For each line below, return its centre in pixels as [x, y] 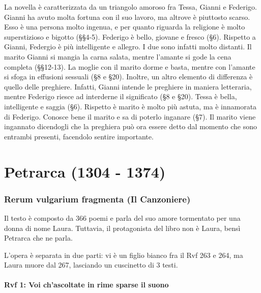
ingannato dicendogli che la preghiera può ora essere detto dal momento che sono [130, 126]
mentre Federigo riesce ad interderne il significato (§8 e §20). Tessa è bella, [121, 96]
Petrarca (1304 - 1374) [85, 171]
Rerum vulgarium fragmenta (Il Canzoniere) [97, 199]
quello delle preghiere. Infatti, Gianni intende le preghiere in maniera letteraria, [128, 86]
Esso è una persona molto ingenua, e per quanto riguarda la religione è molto [125, 27]
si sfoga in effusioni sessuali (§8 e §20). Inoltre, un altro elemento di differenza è [128, 77]
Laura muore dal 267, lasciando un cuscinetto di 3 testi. [91, 265]
